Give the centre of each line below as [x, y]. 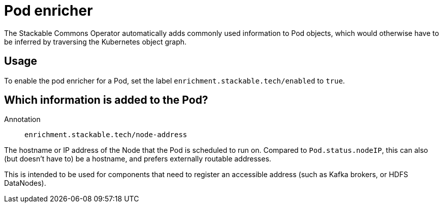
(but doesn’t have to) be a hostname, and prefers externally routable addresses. [138, 159]
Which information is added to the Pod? [106, 100]
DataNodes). [25, 183]
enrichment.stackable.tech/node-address [106, 135]
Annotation [22, 119]
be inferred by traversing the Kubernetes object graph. [96, 42]
